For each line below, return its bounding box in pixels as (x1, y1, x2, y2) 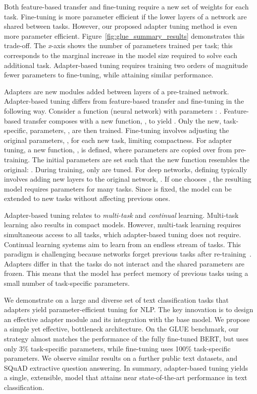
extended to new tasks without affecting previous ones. (4, 193, 170, 203)
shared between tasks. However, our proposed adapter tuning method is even (4, 21, 237, 31)
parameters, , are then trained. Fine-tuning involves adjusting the (30, 125, 229, 135)
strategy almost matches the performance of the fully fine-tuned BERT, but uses (4, 333, 249, 343)
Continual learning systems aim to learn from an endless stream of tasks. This (4, 239, 241, 249)
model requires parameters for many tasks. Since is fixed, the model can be (4, 183, 232, 194)
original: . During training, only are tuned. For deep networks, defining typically (4, 164, 247, 174)
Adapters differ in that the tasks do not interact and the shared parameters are (4, 258, 245, 268)
